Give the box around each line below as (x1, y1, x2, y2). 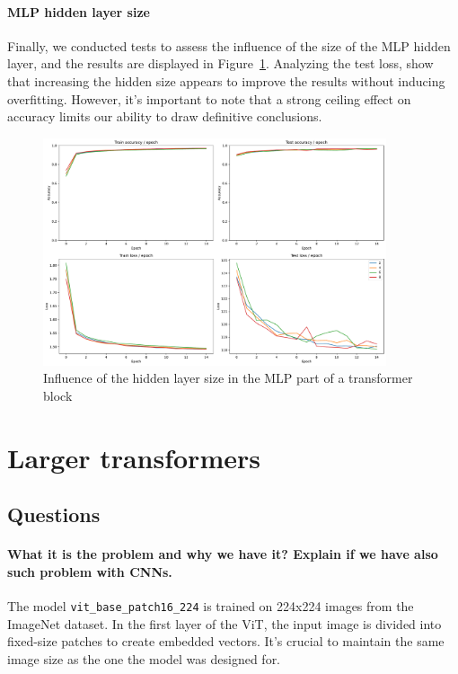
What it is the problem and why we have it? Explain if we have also (7, 545, 438, 563)
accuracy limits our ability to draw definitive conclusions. (7, 107, 322, 126)
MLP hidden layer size (7, 2, 150, 21)
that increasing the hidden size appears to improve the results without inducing (7, 71, 445, 90)
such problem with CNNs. (7, 562, 172, 581)
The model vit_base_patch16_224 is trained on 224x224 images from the (7, 597, 414, 616)
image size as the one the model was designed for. (7, 649, 281, 668)
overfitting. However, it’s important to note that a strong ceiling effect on (7, 89, 411, 108)
